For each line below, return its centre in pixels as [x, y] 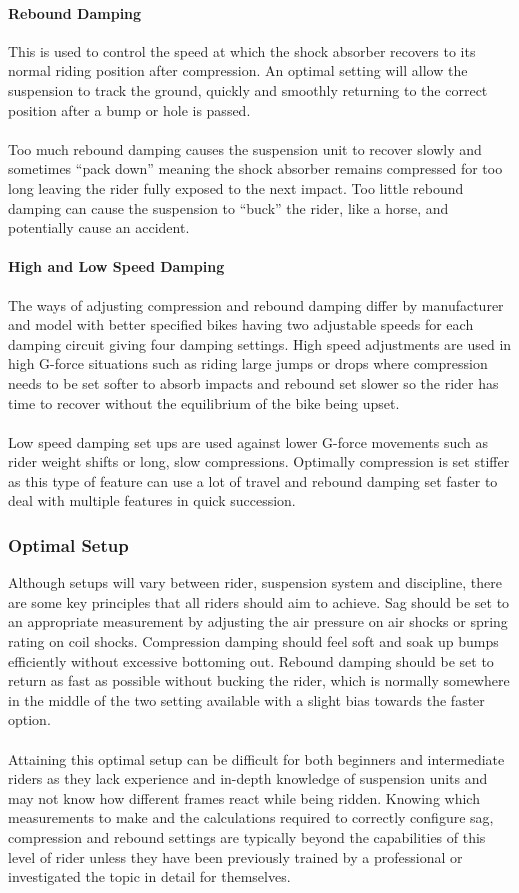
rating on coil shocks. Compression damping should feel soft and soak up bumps [253, 641]
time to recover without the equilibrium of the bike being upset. [204, 402]
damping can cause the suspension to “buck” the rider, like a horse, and [228, 207]
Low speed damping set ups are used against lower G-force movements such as [248, 441]
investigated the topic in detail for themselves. [149, 876]
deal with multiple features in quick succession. [152, 500]
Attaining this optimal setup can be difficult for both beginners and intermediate [256, 758]
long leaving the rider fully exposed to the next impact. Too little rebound [236, 187]
